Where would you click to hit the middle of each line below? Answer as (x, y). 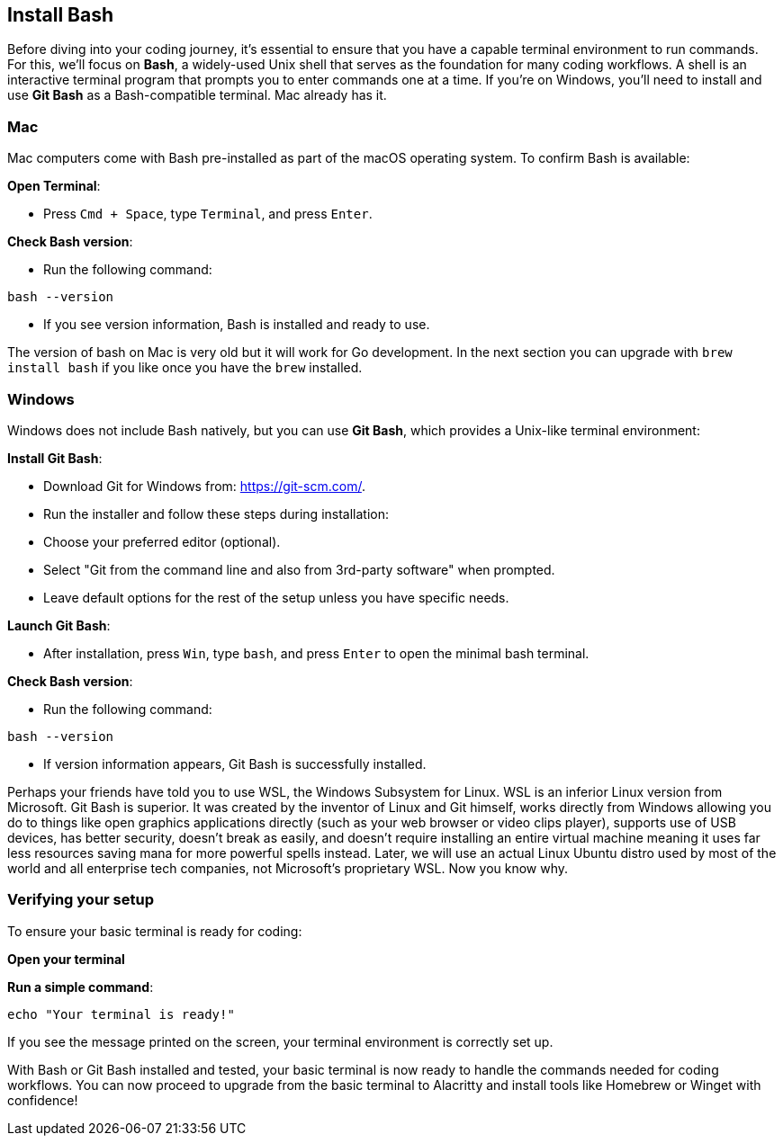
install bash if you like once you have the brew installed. (185, 368)
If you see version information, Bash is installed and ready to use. (237, 325)
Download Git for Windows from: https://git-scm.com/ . (204, 486)
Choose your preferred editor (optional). (162, 541)
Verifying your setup (81, 900)
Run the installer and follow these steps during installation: (216, 513)
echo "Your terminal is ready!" (121, 1014)
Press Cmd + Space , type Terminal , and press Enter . (208, 214)
